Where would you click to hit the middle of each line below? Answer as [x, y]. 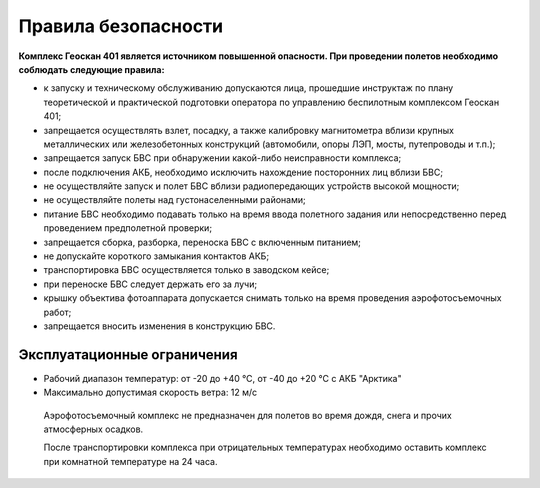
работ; [57, 312]
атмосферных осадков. [93, 429]
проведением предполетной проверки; [128, 228]
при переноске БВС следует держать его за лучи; [150, 284]
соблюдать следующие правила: [91, 69]
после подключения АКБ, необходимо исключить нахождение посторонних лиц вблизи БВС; [243, 172]
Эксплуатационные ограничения [128, 354]
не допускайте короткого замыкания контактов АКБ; [156, 256]
